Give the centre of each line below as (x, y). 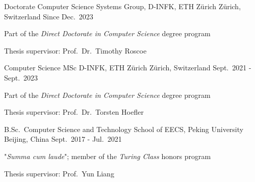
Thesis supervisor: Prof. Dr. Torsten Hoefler (74, 112)
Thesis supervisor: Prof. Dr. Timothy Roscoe (75, 50)
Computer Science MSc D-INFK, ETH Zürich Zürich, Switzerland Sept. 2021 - (128, 68)
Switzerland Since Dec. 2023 (49, 16)
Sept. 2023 (21, 77)
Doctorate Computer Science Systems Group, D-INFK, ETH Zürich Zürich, (123, 6)
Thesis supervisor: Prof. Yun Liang (59, 173)
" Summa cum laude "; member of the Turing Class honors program (108, 156)
